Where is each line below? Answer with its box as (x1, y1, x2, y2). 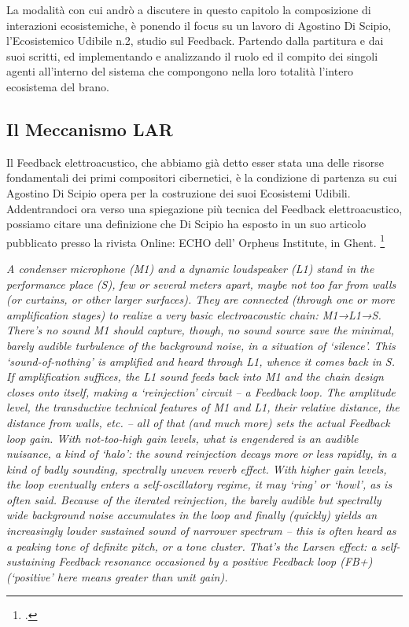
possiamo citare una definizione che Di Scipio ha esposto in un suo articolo (6, 216, 367, 232)
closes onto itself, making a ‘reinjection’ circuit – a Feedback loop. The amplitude (6, 383, 396, 400)
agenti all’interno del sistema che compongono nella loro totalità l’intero (6, 63, 353, 79)
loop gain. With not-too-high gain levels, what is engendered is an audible (6, 430, 359, 446)
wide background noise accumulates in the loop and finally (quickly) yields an (6, 507, 378, 523)
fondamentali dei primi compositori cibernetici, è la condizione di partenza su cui (6, 169, 397, 186)
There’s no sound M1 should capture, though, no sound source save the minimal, (6, 322, 394, 338)
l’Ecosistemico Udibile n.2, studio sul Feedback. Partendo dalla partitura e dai (6, 32, 384, 49)
